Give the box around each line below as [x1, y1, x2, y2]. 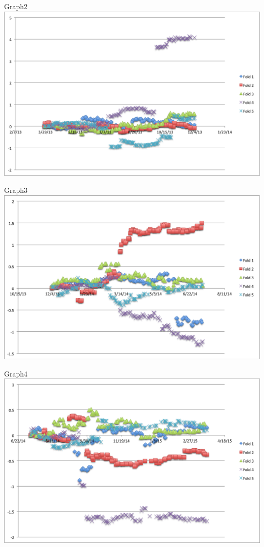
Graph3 [4, 185, 28, 195]
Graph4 [4, 368, 28, 379]
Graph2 [4, 1, 28, 11]
